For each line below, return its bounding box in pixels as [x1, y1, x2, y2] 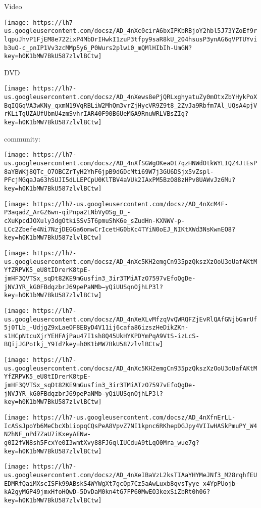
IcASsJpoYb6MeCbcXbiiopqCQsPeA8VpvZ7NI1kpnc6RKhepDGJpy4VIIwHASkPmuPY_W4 [4, 422, 257, 430]
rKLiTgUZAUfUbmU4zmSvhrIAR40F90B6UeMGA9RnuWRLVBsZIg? [4, 110, 189, 118]
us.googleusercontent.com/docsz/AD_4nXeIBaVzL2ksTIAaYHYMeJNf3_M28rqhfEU [4, 472, 257, 479]
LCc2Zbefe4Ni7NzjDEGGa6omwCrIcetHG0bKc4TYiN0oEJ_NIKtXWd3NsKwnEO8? [4, 225, 236, 233]
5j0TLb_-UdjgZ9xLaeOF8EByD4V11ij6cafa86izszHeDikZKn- [4, 324, 189, 332]
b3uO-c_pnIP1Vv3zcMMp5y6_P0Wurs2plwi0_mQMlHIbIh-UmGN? [4, 44, 192, 52]
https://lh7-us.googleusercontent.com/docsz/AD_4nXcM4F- [33, 200, 228, 208]
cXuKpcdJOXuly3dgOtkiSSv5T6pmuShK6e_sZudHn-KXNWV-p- [4, 217, 185, 224]
